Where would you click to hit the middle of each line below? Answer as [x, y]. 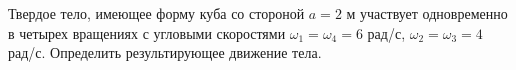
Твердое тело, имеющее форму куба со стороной [156, 13]
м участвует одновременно [427, 13]
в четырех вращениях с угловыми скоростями [147, 32]
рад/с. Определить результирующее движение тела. [165, 52]
